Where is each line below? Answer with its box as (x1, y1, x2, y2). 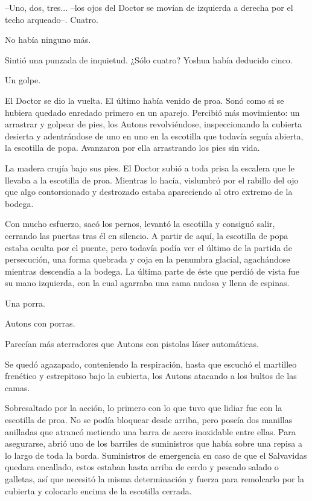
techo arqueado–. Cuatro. (5, 13, 98, 25)
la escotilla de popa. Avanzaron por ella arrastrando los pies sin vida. (5, 141, 260, 154)
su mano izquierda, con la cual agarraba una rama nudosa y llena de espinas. (5, 276, 290, 289)
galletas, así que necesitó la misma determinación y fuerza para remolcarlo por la (5, 473, 304, 485)
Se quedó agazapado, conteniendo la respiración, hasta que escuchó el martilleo (5, 357, 297, 370)
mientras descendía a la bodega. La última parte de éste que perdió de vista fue (5, 264, 299, 277)
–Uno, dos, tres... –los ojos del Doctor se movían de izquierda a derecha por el (5, 1, 293, 13)
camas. (5, 381, 30, 394)
